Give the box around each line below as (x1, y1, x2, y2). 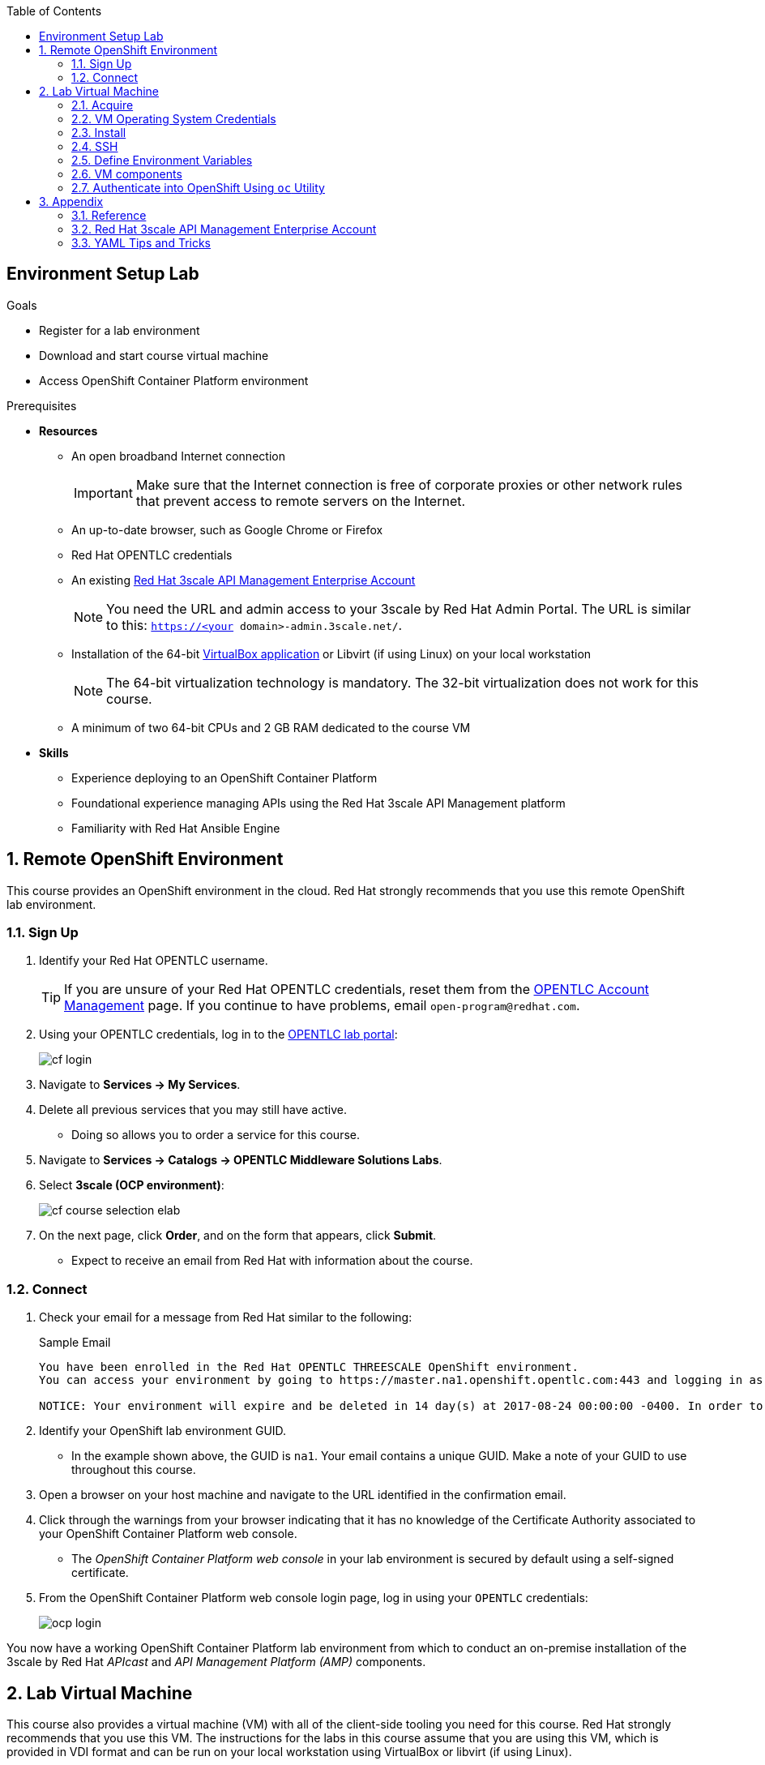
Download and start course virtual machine (39, 348, 269, 362)
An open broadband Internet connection (71, 448, 285, 463)
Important (74, 484, 133, 501)
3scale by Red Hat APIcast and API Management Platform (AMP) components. (6, 1655, 426, 1669)
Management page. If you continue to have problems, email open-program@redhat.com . (64, 997, 580, 1014)
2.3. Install (71, 126, 126, 139)
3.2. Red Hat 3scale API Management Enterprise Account (71, 222, 377, 236)
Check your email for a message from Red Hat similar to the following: (39, 1310, 412, 1325)
